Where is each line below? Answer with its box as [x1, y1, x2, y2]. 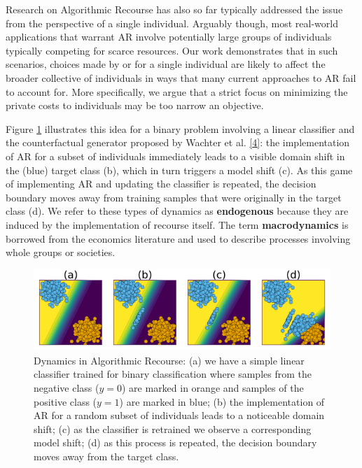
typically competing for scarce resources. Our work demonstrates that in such [6, 43, 338, 57]
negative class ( [34, 381, 99, 395]
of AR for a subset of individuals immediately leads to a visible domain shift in [6, 148, 345, 163]
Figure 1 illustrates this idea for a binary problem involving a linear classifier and [6, 121, 355, 136]
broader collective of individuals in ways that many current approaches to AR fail [6, 70, 356, 85]
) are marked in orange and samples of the [122, 381, 304, 395]
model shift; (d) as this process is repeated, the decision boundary [34, 435, 317, 450]
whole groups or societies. [6, 245, 116, 260]
